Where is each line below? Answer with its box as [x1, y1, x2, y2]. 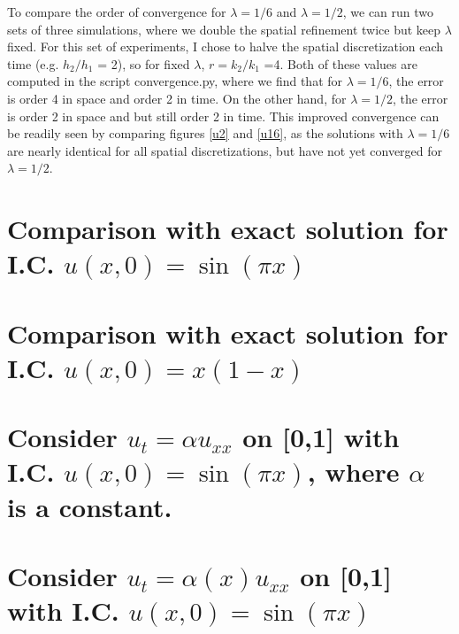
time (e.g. [7, 54, 59, 73]
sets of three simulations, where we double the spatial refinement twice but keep [7, 19, 441, 38]
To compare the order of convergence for [7, 3, 226, 20]
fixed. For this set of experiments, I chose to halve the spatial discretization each [7, 37, 444, 56]
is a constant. [7, 488, 172, 524]
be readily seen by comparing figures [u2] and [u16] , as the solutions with [7, 124, 403, 143]
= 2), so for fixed [97, 54, 190, 73]
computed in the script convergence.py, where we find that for [7, 72, 343, 90]
